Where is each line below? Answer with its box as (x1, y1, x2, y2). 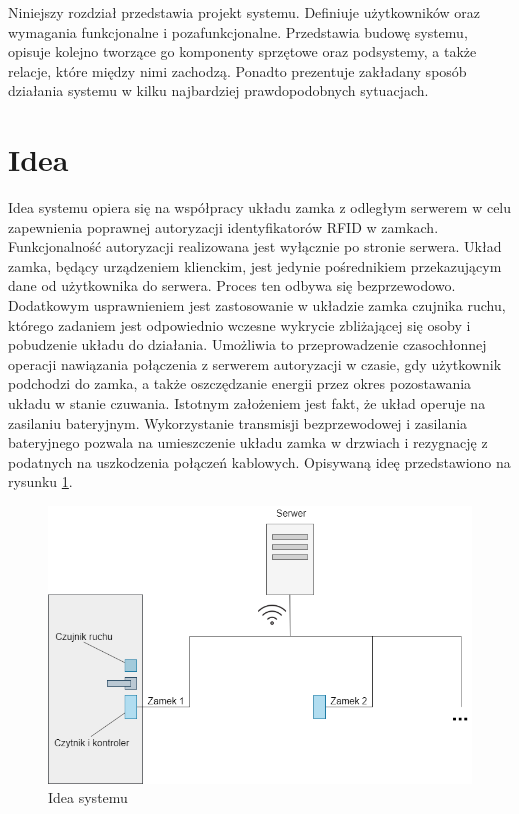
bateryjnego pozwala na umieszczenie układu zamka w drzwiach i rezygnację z (8, 432, 488, 453)
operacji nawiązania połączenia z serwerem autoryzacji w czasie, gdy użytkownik (8, 353, 502, 374)
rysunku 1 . (8, 471, 73, 492)
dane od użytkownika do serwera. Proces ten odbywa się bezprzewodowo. (8, 275, 456, 296)
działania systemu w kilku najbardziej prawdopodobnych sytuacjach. (8, 80, 429, 101)
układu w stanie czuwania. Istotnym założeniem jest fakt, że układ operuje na (8, 393, 486, 414)
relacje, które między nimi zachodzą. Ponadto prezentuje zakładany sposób (8, 60, 467, 81)
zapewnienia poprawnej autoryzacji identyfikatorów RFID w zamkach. (8, 216, 439, 237)
